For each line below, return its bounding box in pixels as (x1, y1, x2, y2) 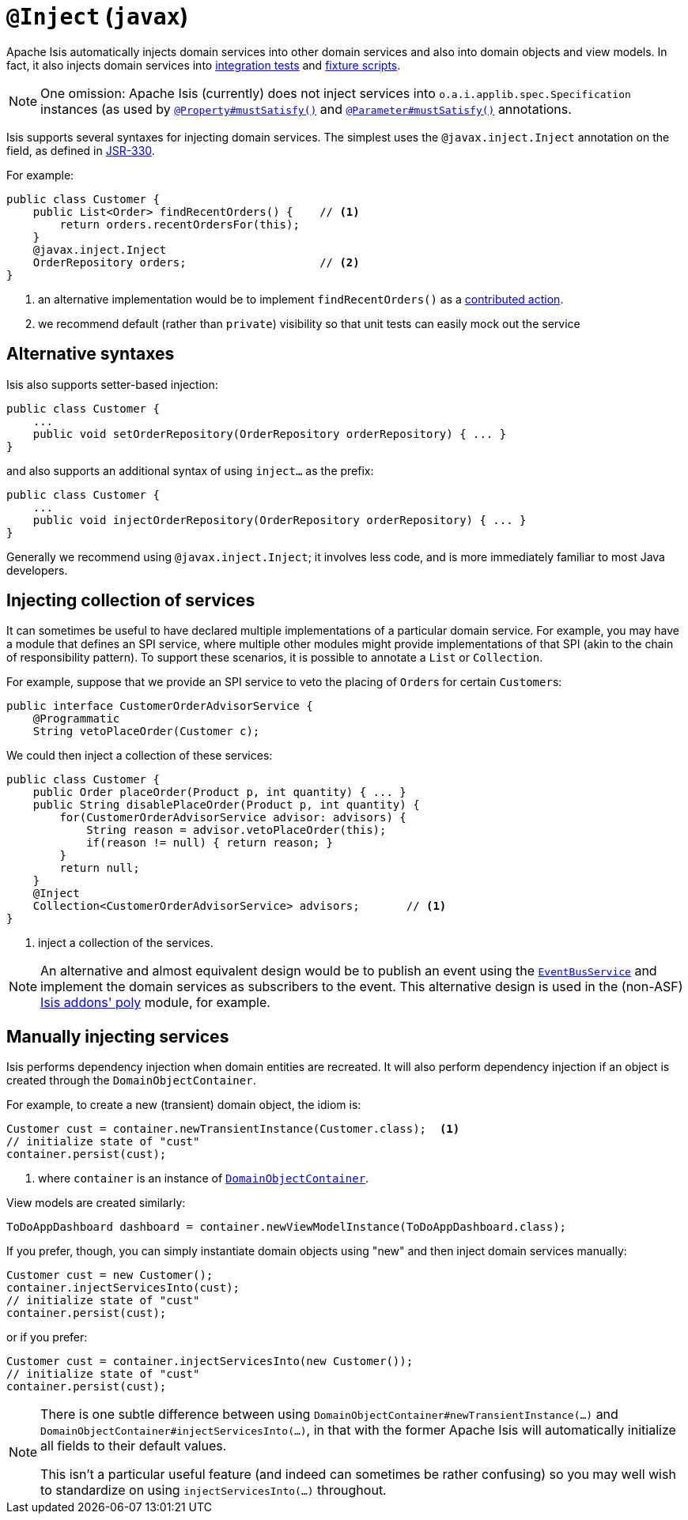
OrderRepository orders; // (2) (32, 255, 360, 269)
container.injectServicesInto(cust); (6, 1281, 240, 1295)
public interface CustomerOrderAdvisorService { (6, 700, 313, 713)
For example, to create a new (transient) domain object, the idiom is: (6, 1098, 361, 1112)
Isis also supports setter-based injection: (6, 377, 218, 391)
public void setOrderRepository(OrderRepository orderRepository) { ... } (32, 427, 507, 440)
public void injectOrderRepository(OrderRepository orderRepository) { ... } (32, 513, 527, 526)
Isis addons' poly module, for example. (40, 994, 270, 1011)
